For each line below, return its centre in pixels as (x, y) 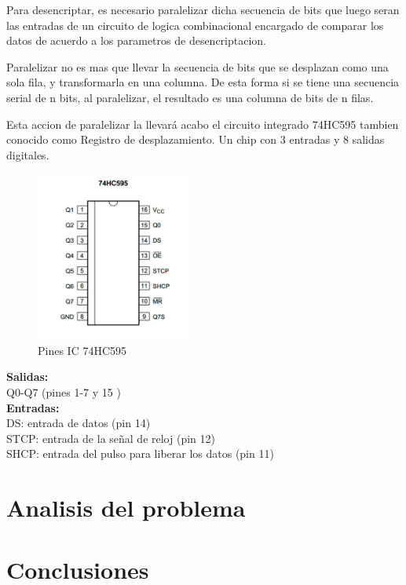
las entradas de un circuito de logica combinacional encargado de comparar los (195, 25)
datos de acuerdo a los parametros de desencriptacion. (137, 40)
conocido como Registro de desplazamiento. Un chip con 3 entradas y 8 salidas (196, 139)
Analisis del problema (126, 508)
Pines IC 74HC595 (82, 350)
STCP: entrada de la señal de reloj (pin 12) (111, 438)
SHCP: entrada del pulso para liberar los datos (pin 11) (140, 453)
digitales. (28, 154)
